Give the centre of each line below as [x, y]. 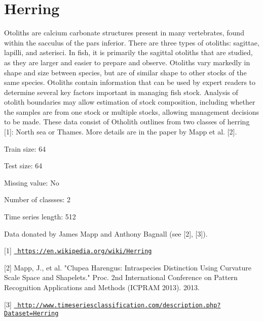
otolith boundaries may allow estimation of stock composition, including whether [130, 102]
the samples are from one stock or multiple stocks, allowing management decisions [132, 111]
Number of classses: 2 [37, 199]
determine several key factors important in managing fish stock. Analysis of [121, 92]
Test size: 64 [23, 166]
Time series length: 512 [40, 217]
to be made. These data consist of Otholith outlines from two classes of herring [127, 122]
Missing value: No [32, 182]
